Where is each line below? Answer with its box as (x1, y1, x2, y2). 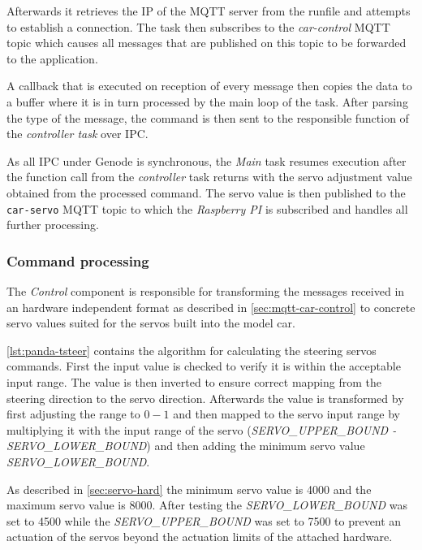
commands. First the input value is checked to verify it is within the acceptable (6, 357, 401, 375)
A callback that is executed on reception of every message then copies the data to (6, 77, 412, 94)
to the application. (6, 50, 98, 67)
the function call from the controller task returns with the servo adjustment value (6, 168, 412, 185)
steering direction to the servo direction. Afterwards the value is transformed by (6, 389, 404, 406)
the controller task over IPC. (6, 125, 149, 142)
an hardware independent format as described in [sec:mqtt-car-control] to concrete (6, 298, 416, 315)
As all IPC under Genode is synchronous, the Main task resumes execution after (6, 152, 407, 169)
